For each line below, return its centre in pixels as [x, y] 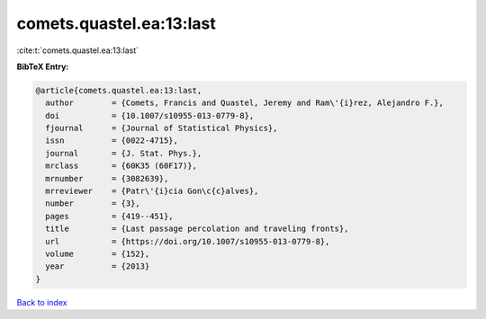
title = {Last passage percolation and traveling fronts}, [197, 229]
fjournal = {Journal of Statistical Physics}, [162, 128]
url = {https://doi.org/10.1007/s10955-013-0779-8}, [188, 241]
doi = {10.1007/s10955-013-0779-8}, [150, 115]
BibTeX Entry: [43, 66]
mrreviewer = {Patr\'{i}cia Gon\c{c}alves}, [152, 191]
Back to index [42, 302]
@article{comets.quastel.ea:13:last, [119, 90]
